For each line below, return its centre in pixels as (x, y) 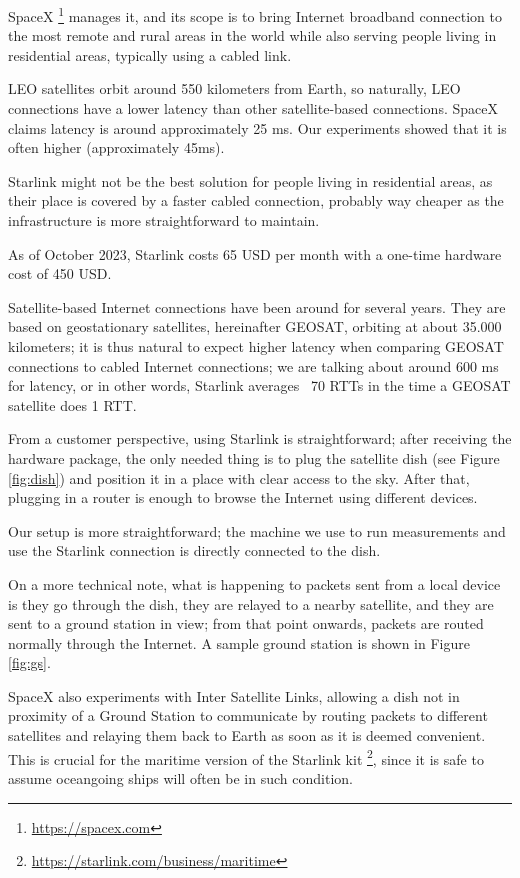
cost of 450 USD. (60, 273)
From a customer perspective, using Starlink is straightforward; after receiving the (260, 438)
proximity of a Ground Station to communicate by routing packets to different (248, 715)
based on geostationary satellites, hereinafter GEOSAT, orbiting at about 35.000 (255, 326)
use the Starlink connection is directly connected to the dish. (194, 550)
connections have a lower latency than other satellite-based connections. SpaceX (253, 108)
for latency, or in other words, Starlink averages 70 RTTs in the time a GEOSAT (259, 385)
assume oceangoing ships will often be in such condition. (180, 777)
